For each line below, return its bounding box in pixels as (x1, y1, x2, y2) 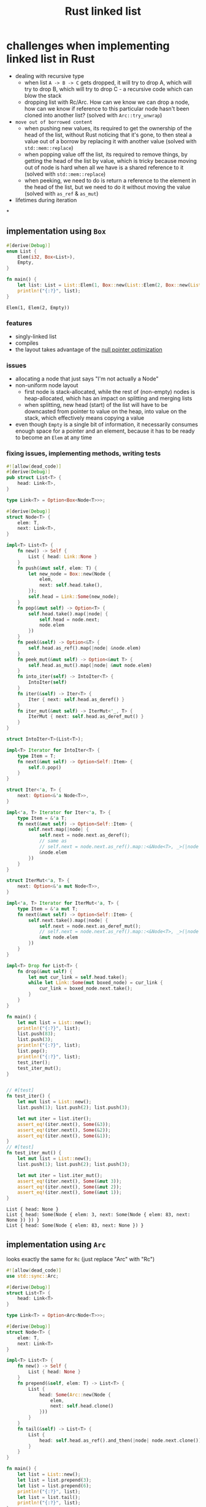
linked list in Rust (6, 52, 95, 66)
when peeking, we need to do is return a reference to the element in (24, 176, 196, 184)
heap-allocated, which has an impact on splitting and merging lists (24, 395, 193, 402)
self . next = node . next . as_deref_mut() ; (39, 923, 141, 929)
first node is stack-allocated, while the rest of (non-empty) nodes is (24, 388, 195, 396)
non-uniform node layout (15, 382, 78, 389)
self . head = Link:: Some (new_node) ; (28, 594, 120, 600)
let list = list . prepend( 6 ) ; (17, 1482, 92, 1489)
